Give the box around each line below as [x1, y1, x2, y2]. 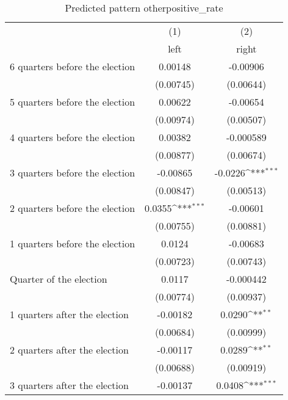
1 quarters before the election [10, 236, 135, 250]
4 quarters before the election [10, 130, 135, 144]
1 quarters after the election [10, 307, 129, 321]
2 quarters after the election [10, 343, 129, 357]
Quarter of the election [10, 272, 107, 286]
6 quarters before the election [10, 59, 135, 73]
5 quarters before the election [10, 95, 135, 109]
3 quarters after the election [10, 378, 129, 392]
